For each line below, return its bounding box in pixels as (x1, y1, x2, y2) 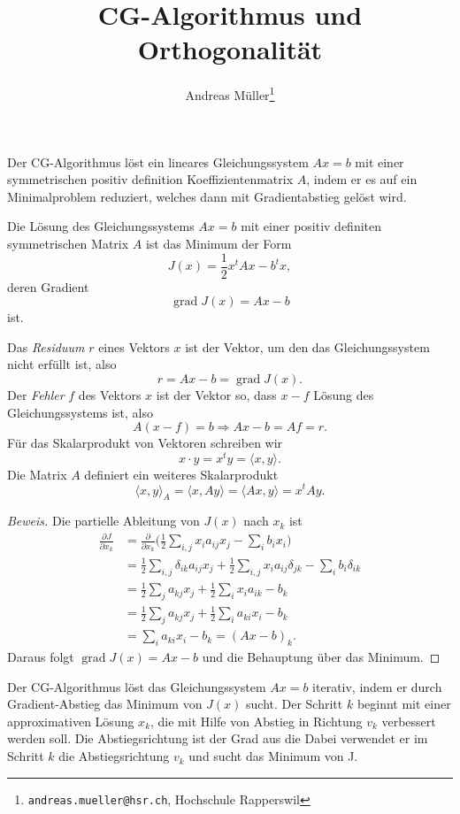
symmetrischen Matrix (7, 234, 129, 252)
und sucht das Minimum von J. (188, 747, 358, 765)
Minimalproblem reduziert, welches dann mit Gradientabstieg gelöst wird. (7, 187, 407, 205)
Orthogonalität (137, 31, 323, 67)
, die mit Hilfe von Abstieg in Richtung (150, 711, 363, 730)
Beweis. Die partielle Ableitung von (7, 511, 200, 530)
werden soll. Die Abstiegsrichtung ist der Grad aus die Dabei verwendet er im (7, 729, 428, 748)
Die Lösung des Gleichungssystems (7, 217, 195, 235)
